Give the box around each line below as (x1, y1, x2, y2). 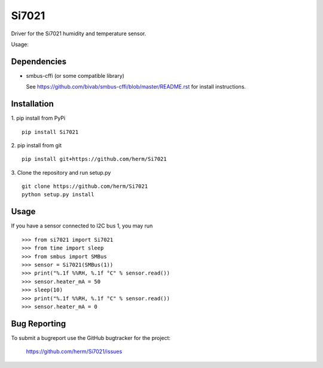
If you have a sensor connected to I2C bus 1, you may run (11, 222, 153, 230)
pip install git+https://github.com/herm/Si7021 (22, 156, 167, 163)
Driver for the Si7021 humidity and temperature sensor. (11, 30, 147, 37)
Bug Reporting (11, 318, 66, 329)
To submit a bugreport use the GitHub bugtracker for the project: (11, 334, 170, 341)
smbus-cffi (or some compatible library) (26, 72, 125, 79)
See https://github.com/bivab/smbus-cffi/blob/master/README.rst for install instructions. (26, 83, 246, 90)
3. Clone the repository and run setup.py (11, 169, 111, 176)
